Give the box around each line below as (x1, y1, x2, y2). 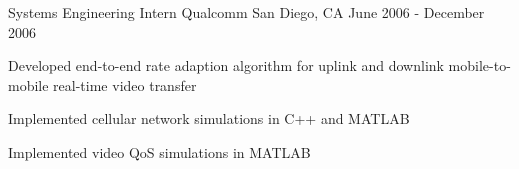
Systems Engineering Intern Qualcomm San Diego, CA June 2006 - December (8, 2, 485, 22)
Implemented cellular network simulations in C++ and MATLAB (8, 108, 410, 129)
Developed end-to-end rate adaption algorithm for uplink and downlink (8, 55, 444, 76)
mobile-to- (448, 55, 511, 76)
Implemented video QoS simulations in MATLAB (8, 141, 311, 162)
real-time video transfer (53, 74, 197, 95)
